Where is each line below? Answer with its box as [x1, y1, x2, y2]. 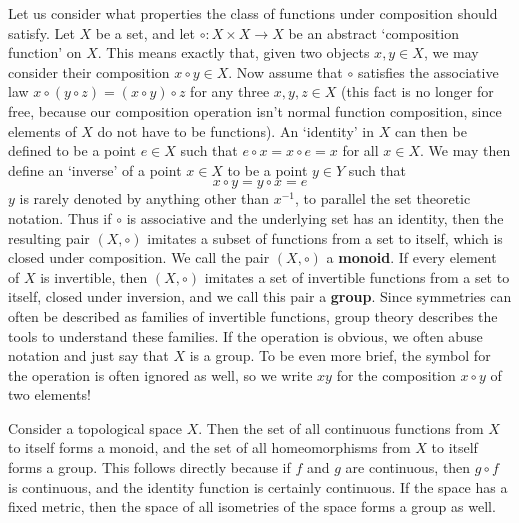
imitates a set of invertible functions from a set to [204, 266, 510, 287]
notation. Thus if [8, 207, 112, 228]
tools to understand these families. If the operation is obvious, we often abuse [8, 325, 483, 346]
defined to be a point [8, 140, 136, 161]
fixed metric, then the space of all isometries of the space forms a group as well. [8, 496, 496, 517]
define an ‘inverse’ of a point [8, 159, 182, 180]
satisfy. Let [8, 22, 75, 43]
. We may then [419, 140, 511, 161]
